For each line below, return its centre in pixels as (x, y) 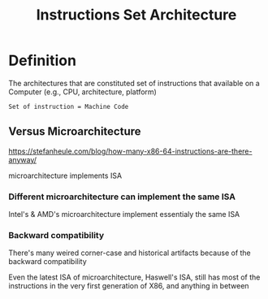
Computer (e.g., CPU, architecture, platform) (82, 92)
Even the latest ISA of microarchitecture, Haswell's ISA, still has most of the (134, 277)
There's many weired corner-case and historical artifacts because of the (130, 253)
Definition (43, 61)
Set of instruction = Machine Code (69, 106)
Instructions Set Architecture (136, 15)
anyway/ (23, 159)
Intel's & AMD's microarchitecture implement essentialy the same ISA (124, 214)
